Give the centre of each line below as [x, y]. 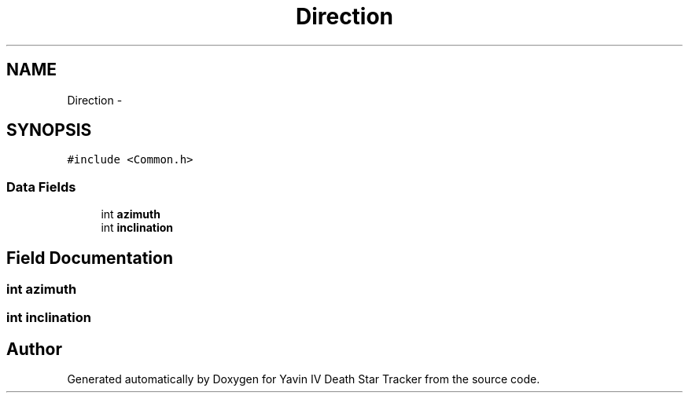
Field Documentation [90, 258]
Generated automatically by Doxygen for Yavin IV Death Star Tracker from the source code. [304, 379]
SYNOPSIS [49, 130]
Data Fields [41, 187]
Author [34, 349]
